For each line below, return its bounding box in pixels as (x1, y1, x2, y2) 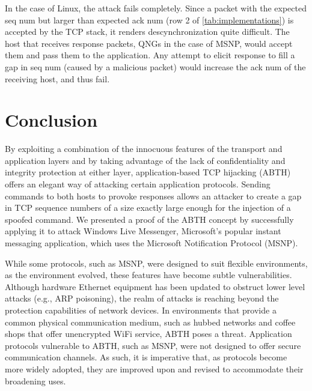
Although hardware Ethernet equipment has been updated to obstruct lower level (5, 280, 305, 292)
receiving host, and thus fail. (5, 72, 110, 85)
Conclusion (5, 108, 98, 132)
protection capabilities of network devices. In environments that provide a (5, 304, 277, 316)
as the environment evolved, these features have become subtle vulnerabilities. (5, 268, 292, 281)
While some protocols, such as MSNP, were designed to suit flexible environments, (5, 256, 308, 269)
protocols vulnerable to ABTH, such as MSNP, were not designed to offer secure (5, 339, 301, 351)
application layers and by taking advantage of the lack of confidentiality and (5, 154, 286, 166)
